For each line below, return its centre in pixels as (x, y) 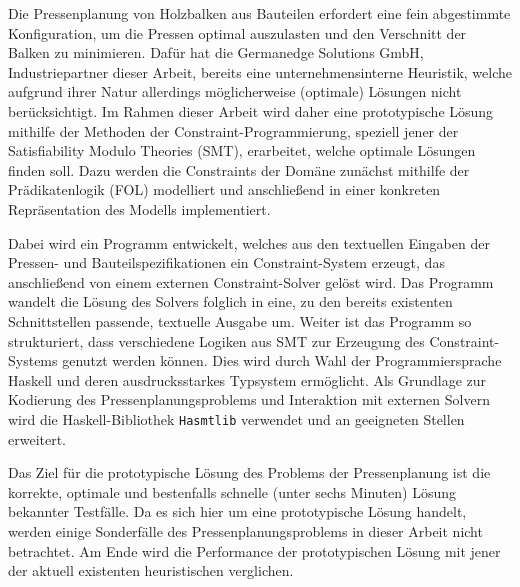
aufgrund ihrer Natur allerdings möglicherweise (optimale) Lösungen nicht (235, 91)
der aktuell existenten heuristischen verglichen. (151, 570)
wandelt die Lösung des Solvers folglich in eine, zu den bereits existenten (230, 301)
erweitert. (37, 438)
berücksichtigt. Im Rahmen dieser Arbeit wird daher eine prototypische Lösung (251, 110)
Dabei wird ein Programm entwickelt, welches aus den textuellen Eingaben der (249, 242)
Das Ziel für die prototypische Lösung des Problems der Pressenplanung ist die (249, 472)
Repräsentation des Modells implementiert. (139, 208)
